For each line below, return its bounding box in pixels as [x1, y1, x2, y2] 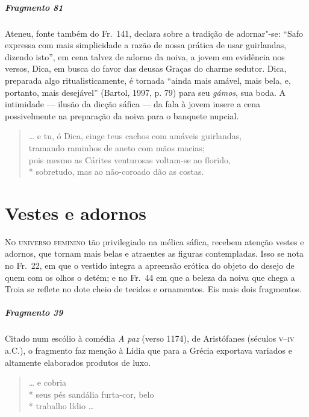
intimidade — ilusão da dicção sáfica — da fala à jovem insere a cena [5, 98, 261, 110]
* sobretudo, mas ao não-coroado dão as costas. [28, 165, 204, 178]
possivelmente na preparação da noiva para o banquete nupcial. [5, 109, 239, 122]
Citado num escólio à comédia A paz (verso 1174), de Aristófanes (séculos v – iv [5, 332, 295, 345]
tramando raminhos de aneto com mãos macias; [28, 141, 205, 154]
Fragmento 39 [5, 306, 63, 319]
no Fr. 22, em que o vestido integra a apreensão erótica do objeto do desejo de [5, 259, 295, 271]
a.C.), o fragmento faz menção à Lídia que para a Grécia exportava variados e [5, 343, 292, 356]
